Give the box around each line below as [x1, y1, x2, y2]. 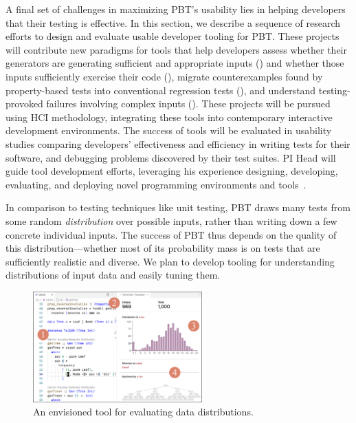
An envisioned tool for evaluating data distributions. [33, 404, 254, 419]
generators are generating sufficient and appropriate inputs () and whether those [5, 56, 344, 70]
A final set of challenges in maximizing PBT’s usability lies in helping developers [5, 2, 346, 16]
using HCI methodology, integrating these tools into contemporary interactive [5, 109, 333, 124]
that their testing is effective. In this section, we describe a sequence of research [5, 15, 341, 30]
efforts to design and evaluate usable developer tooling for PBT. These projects [5, 29, 340, 43]
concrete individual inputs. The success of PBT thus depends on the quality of [5, 227, 337, 241]
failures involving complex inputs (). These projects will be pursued [46, 96, 331, 111]
